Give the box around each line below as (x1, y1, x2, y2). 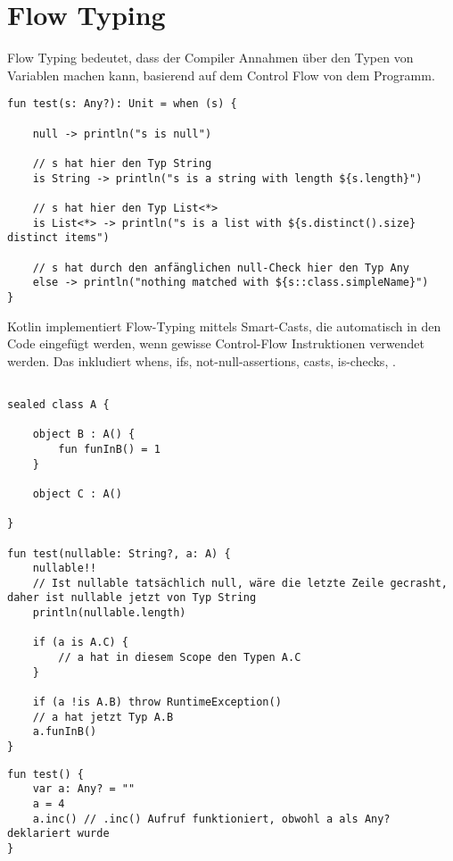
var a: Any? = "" (32, 782, 136, 796)
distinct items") (7, 231, 110, 245)
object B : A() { (32, 428, 136, 441)
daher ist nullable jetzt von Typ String (7, 591, 257, 605)
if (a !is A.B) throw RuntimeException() (32, 696, 282, 709)
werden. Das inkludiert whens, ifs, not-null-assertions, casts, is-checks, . (7, 351, 396, 370)
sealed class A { (7, 397, 110, 411)
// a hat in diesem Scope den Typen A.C (58, 651, 301, 665)
